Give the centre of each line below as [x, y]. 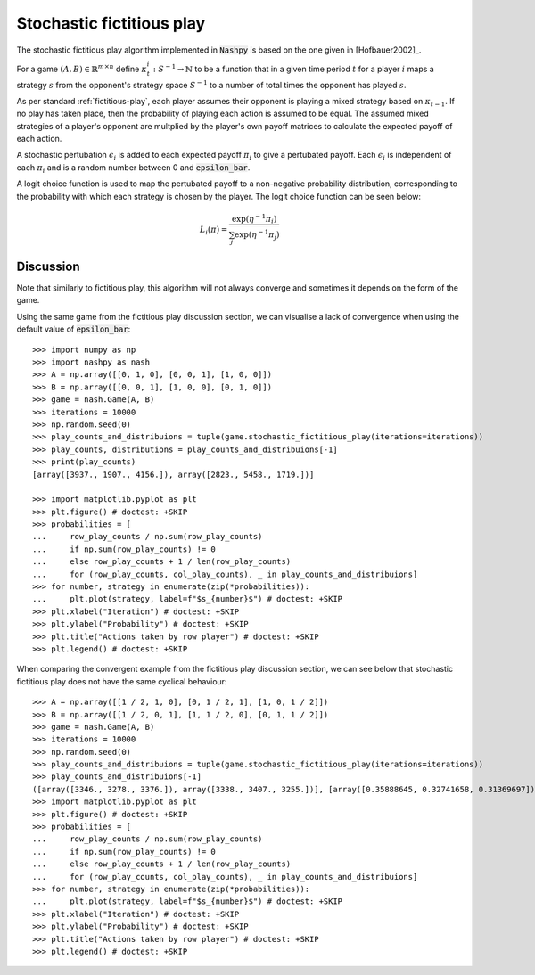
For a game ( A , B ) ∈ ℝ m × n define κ [82, 68]
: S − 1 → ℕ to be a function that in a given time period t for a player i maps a [293, 68]
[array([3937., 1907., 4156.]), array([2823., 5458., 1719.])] [173, 474]
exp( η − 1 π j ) [257, 235]
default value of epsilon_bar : [74, 329]
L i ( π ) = [214, 230]
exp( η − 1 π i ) [255, 219]
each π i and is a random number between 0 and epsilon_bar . [133, 168]
